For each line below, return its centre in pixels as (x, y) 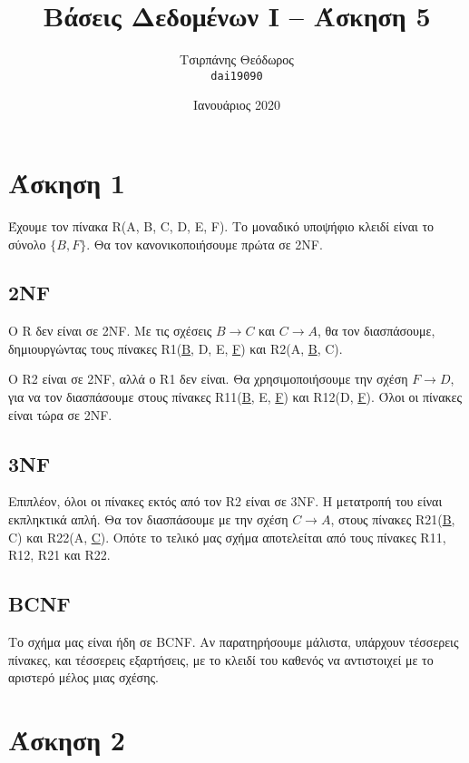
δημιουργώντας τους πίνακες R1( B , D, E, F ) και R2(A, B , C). (176, 348)
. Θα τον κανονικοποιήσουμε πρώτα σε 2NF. (205, 244)
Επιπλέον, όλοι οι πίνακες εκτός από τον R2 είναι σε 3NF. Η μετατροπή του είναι (225, 501)
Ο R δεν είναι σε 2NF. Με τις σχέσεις (110, 331)
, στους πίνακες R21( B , (393, 519)
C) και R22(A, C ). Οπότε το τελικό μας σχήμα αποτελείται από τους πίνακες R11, (227, 537)
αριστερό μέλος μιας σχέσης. (83, 677)
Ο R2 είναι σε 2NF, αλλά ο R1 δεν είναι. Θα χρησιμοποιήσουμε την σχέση (208, 379)
